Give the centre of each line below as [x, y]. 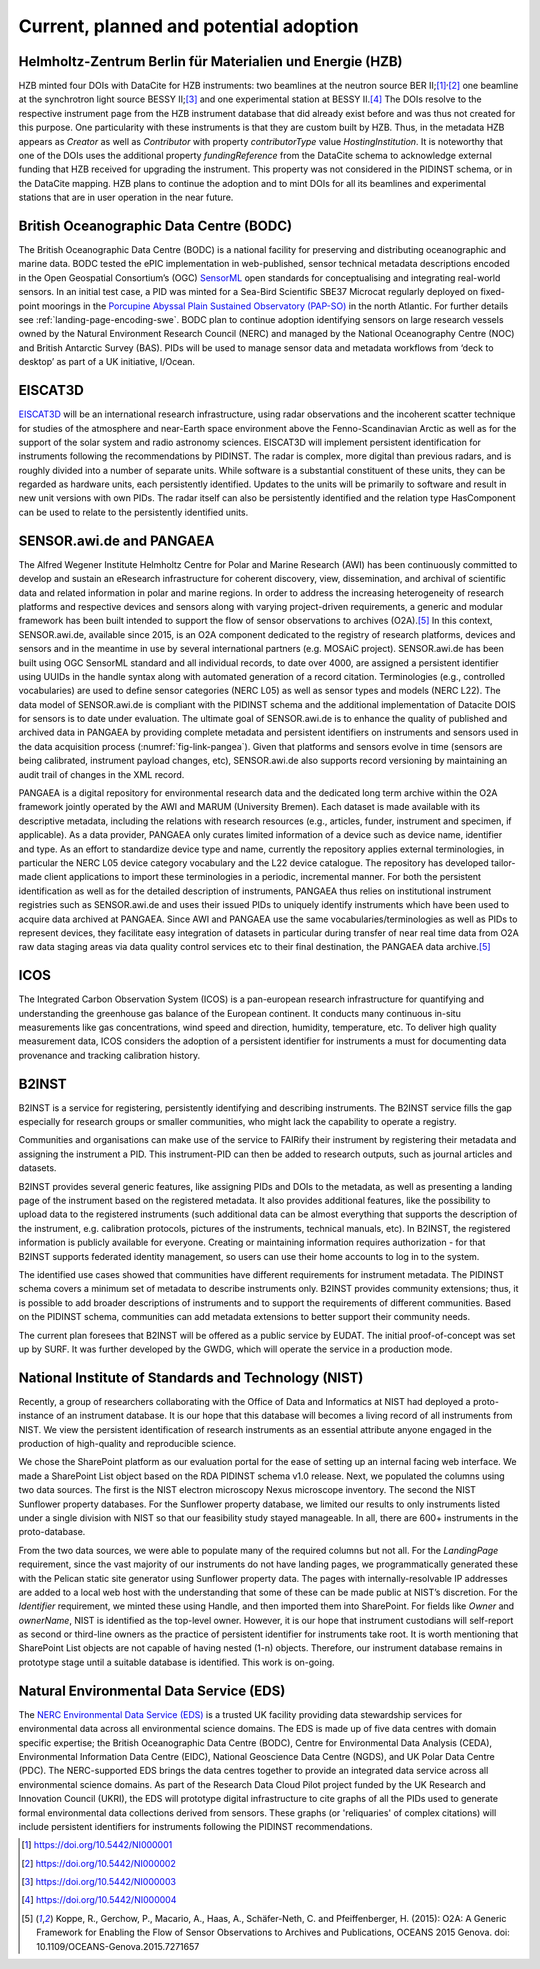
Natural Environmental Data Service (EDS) [152, 1690]
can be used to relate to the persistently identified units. [133, 512]
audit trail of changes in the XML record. [101, 774]
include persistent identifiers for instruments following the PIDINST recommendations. [196, 1826]
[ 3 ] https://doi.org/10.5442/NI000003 [99, 1882]
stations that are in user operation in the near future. [126, 197]
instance [36, 1416]
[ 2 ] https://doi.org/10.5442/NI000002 [99, 1863]
